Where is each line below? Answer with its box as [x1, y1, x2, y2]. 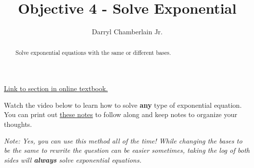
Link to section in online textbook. [4, 83, 108, 94]
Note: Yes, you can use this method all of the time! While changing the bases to [4, 135, 243, 145]
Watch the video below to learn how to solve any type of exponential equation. [4, 99, 242, 110]
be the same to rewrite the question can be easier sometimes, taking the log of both [4, 145, 250, 155]
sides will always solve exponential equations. [4, 154, 141, 165]
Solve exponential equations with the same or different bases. [15, 48, 171, 56]
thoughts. [4, 119, 32, 129]
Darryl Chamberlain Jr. [92, 26, 163, 37]
